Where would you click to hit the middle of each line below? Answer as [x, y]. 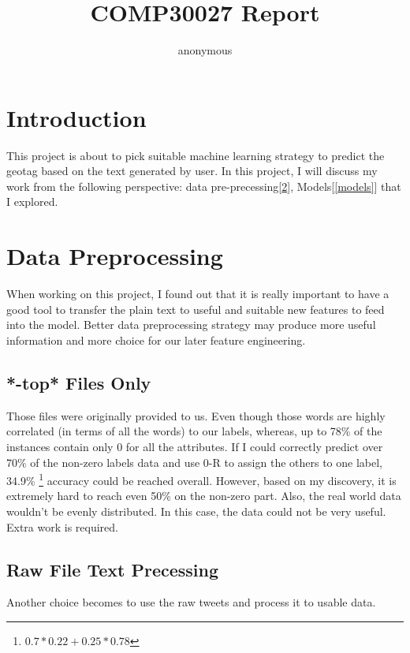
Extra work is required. [63, 526]
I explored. [32, 201]
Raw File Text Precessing [113, 569]
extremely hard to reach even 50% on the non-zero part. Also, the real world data [204, 496]
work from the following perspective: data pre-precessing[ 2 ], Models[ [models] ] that [204, 186]
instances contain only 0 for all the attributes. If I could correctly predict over [195, 446]
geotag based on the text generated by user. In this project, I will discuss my [192, 171]
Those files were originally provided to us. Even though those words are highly [196, 415]
